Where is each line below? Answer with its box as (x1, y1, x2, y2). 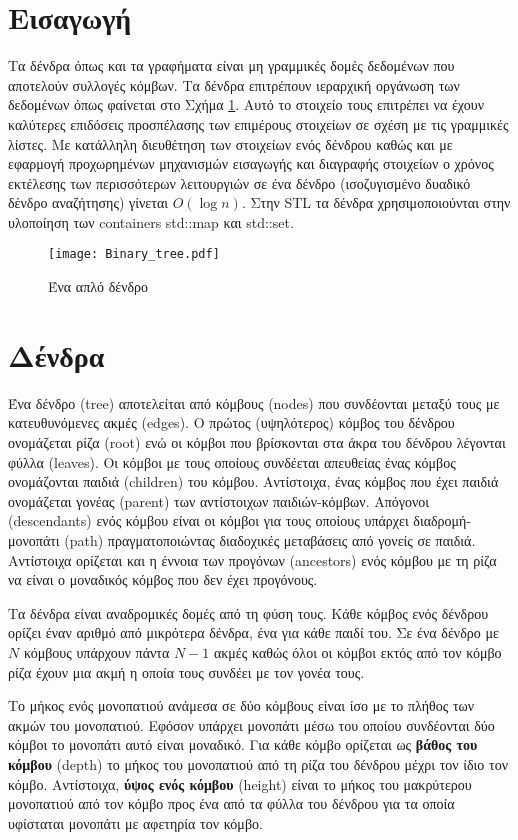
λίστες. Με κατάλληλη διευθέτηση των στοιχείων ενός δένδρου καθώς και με (8, 133, 453, 154)
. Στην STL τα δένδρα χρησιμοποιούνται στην (241, 192, 511, 213)
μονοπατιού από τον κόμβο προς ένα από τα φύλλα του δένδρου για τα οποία (8, 793, 455, 814)
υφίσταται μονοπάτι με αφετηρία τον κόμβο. (8, 812, 263, 833)
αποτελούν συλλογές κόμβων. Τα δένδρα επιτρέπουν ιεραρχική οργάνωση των (8, 74, 460, 95)
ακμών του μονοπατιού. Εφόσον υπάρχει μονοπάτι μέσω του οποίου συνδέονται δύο (8, 714, 495, 735)
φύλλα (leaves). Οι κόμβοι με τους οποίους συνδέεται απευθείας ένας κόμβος (8, 451, 456, 472)
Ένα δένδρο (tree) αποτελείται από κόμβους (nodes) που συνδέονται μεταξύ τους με (8, 392, 500, 413)
